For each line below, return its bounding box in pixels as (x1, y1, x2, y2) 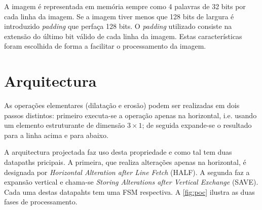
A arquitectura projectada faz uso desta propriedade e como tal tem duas (4, 147, 232, 157)
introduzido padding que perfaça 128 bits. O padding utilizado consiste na (4, 21, 232, 31)
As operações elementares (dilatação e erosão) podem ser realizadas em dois (4, 100, 240, 111)
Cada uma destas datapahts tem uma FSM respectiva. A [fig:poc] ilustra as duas (4, 186, 255, 197)
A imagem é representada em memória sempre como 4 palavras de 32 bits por (4, 1, 246, 11)
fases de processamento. (4, 196, 78, 207)
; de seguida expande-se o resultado (142, 120, 252, 130)
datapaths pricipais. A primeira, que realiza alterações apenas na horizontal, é (4, 157, 246, 167)
